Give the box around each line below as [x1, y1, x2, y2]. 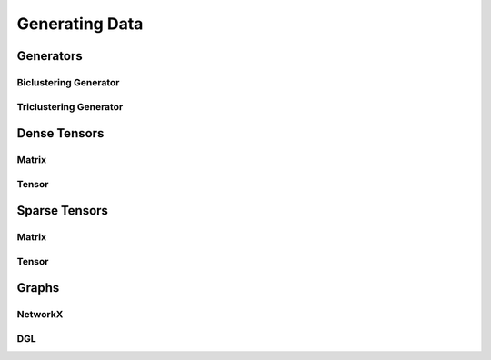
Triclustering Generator [16, 100, 124, 113]
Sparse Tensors [16, 203, 109, 218]
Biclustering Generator [16, 75, 120, 88]
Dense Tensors [16, 125, 105, 141]
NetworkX [16, 308, 64, 321]
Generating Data [16, 14, 144, 34]
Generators [16, 48, 83, 64]
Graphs [16, 280, 60, 295]
